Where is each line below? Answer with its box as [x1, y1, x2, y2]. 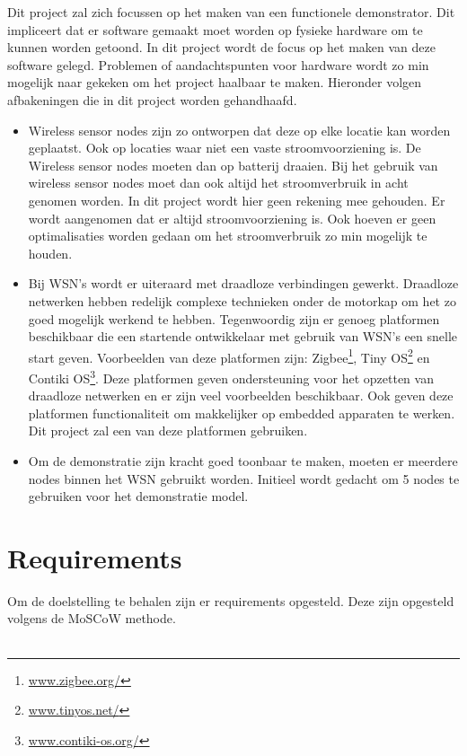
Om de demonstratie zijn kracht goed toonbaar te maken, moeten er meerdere [28, 451, 458, 470]
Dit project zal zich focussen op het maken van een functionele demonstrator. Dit [7, 3, 455, 21]
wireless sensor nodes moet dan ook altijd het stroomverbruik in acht [28, 173, 409, 192]
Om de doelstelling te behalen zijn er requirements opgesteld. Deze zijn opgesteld [7, 591, 454, 610]
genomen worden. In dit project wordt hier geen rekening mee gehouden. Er [28, 190, 445, 209]
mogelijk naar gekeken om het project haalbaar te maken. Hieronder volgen [7, 73, 422, 92]
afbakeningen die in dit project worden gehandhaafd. [7, 90, 297, 109]
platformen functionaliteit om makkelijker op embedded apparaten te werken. [28, 403, 455, 422]
